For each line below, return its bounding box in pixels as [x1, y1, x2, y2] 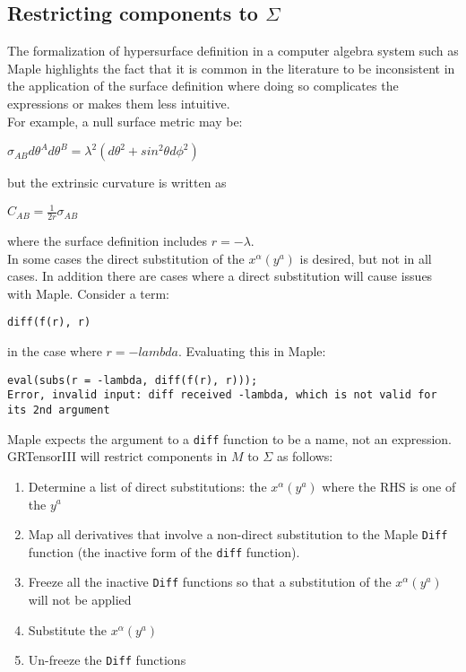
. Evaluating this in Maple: [178, 342, 326, 361]
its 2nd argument [7, 404, 110, 417]
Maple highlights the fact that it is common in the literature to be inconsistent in [7, 58, 455, 77]
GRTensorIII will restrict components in [7, 447, 228, 466]
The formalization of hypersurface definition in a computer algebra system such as [7, 41, 459, 60]
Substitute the [28, 620, 108, 639]
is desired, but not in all [299, 249, 432, 267]
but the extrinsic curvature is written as [7, 173, 227, 192]
